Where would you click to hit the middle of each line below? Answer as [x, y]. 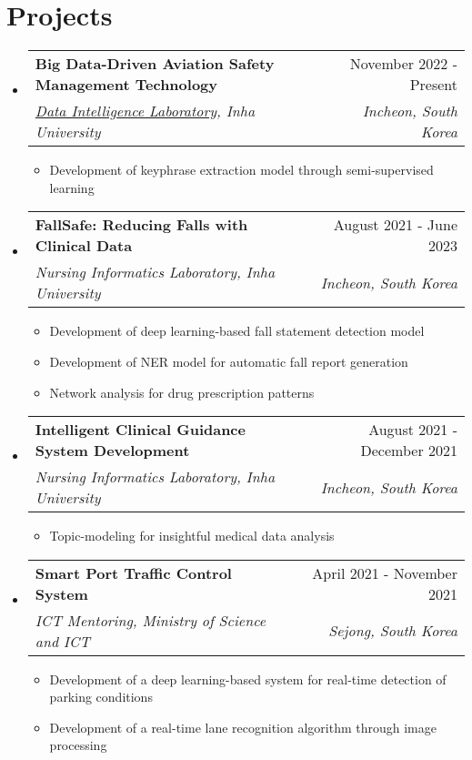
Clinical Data [84, 246]
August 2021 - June [395, 225]
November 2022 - [403, 64]
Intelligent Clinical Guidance [140, 430]
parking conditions [101, 697]
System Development [112, 451]
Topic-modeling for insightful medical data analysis [192, 536]
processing [78, 745]
